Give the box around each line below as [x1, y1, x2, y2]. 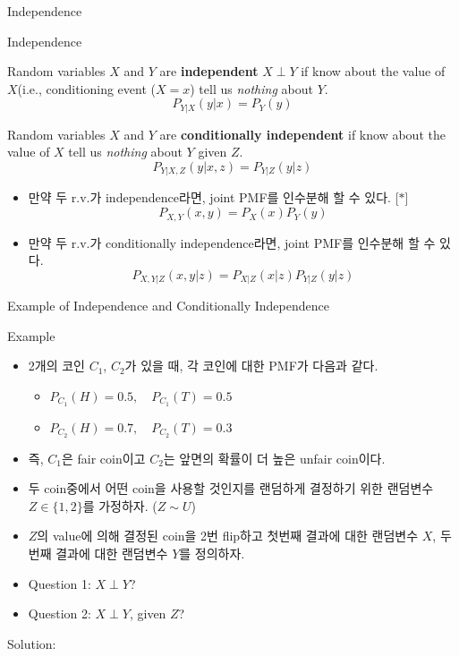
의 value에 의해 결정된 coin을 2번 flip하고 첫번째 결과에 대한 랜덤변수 [37, 526, 419, 545]
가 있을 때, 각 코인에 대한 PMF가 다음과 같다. [124, 356, 378, 375]
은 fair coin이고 [61, 448, 146, 467]
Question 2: [28, 604, 91, 623]
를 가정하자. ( [82, 496, 157, 515]
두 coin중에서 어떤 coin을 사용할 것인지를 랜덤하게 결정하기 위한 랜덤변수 [28, 479, 434, 498]
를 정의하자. [179, 544, 245, 563]
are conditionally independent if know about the [159, 124, 446, 143]
